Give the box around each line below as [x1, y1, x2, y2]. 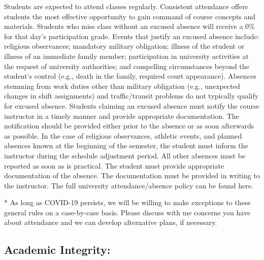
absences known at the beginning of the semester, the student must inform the [4, 140, 248, 151]
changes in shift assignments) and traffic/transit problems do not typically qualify [4, 90, 259, 101]
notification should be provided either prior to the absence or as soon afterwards [4, 120, 254, 131]
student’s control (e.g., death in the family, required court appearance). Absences [4, 71, 256, 81]
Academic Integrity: [4, 242, 111, 257]
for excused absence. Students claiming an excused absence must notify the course [4, 100, 259, 111]
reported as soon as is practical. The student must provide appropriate [4, 160, 224, 171]
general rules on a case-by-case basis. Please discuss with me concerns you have [4, 207, 251, 217]
